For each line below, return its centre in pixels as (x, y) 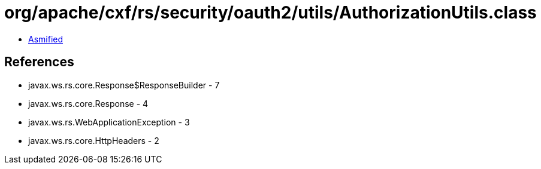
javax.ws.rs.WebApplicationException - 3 (109, 122)
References (39, 62)
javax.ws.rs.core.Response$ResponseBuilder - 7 (124, 85)
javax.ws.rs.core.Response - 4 (88, 103)
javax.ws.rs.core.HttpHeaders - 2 (94, 140)
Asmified (46, 39)
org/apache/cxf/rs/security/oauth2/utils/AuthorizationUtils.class (270, 13)
